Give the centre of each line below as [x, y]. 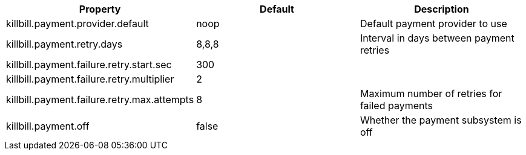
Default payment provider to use [433, 24]
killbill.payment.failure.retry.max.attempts [100, 100]
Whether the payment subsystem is [441, 120]
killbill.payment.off [48, 126]
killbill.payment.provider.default [77, 24]
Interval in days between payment [437, 38]
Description [442, 9]
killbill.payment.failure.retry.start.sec [89, 65]
